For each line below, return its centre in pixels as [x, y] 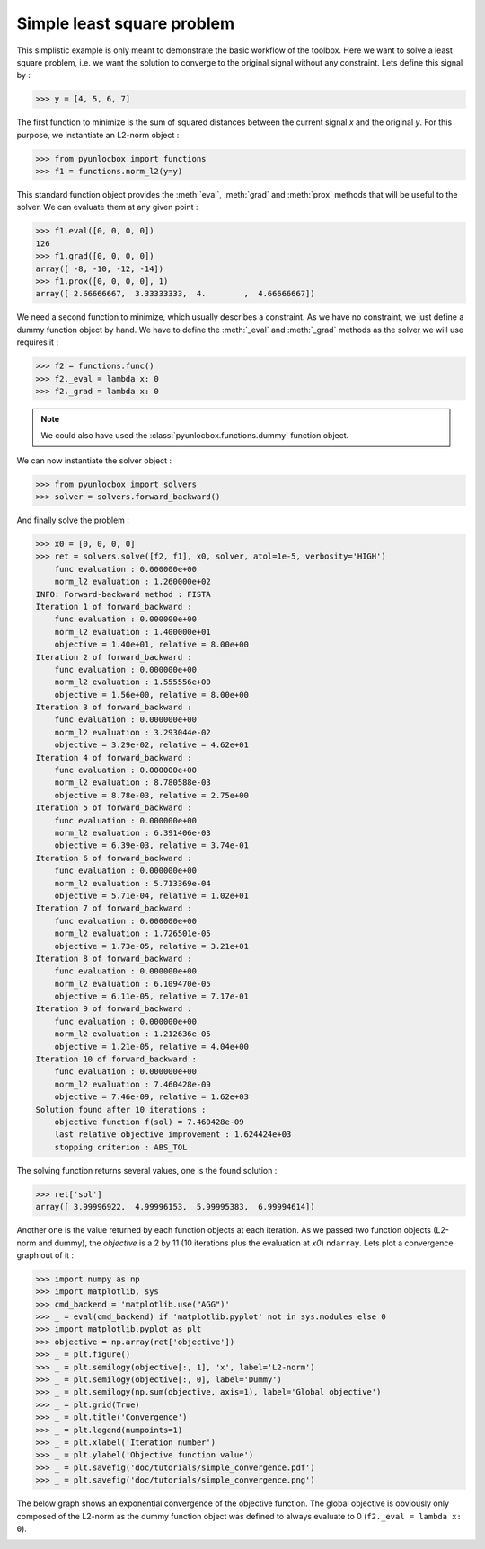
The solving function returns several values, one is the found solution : [147, 1170]
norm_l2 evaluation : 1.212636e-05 [132, 1034]
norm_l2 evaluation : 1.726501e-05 [132, 933]
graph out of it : [45, 1255]
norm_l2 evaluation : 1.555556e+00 [132, 682]
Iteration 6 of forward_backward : [114, 858]
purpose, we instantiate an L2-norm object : [98, 135]
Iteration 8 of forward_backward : [114, 958]
